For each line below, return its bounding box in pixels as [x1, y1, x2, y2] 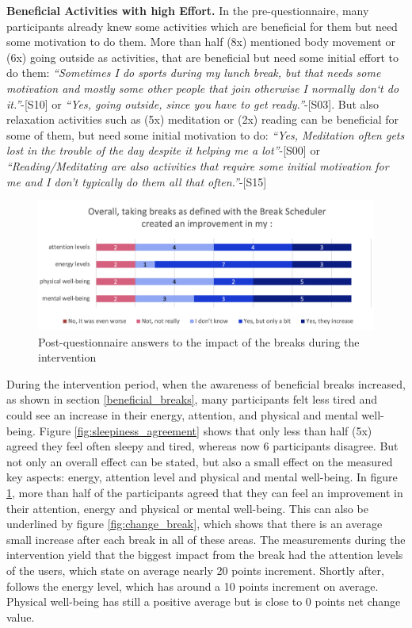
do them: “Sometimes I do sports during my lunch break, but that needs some [6, 64, 381, 81]
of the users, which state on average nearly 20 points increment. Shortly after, [6, 562, 384, 578]
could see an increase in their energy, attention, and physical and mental [6, 407, 358, 423]
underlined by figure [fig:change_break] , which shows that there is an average [6, 515, 383, 532]
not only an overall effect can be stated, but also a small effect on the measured [6, 453, 393, 469]
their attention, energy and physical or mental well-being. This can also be [6, 500, 368, 516]
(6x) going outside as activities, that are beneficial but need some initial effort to [6, 48, 399, 65]
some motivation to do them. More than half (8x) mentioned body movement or [6, 33, 395, 50]
